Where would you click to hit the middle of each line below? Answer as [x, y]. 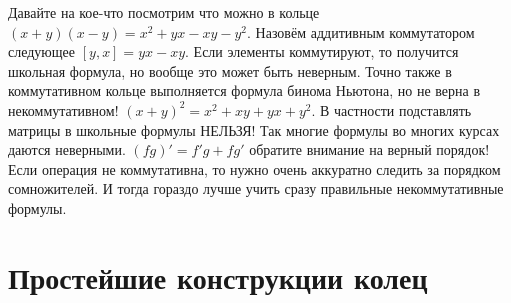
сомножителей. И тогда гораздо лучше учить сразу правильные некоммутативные [256, 188]
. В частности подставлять [391, 109]
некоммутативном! [63, 109]
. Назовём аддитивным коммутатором [361, 31]
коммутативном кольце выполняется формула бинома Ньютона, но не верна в [244, 90]
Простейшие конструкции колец [218, 276]
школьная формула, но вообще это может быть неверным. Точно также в [230, 70]
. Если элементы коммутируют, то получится [322, 51]
